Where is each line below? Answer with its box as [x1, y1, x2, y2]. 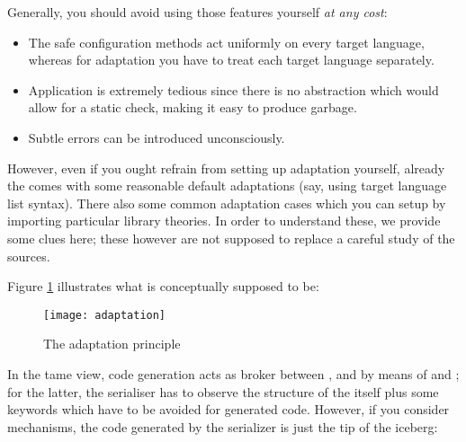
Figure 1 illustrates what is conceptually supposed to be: [7, 277, 319, 296]
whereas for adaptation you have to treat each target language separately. [28, 50, 435, 69]
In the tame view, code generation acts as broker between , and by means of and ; [7, 364, 460, 383]
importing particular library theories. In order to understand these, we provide [7, 211, 441, 230]
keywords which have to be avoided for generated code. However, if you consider [7, 400, 450, 419]
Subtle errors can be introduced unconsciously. [28, 128, 285, 146]
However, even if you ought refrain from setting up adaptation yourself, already [7, 158, 445, 177]
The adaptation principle [43, 334, 181, 353]
